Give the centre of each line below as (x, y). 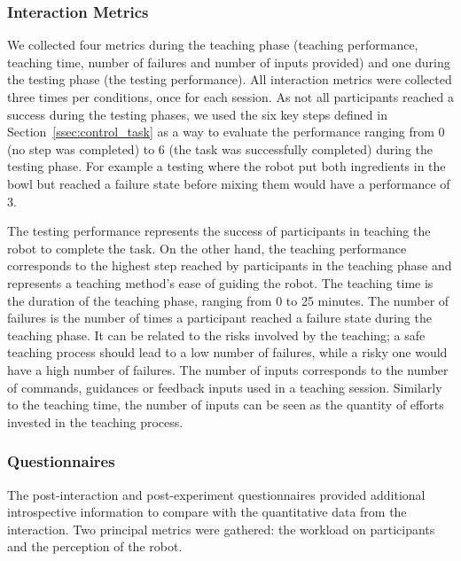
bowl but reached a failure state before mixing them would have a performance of (229, 183)
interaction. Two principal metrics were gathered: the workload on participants (221, 529)
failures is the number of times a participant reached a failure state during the (219, 318)
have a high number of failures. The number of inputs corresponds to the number (228, 369)
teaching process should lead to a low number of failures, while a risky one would (227, 352)
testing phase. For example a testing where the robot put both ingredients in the (227, 166)
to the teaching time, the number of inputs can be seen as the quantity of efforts (226, 405)
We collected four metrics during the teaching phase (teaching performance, (213, 45)
